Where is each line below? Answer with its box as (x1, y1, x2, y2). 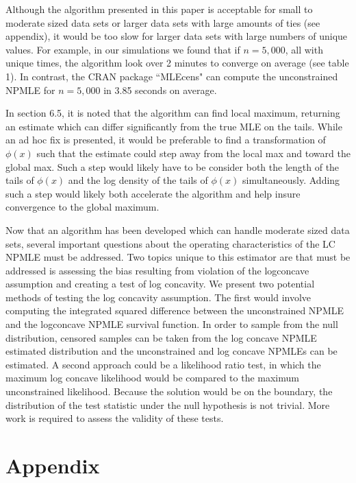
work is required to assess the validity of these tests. (5, 411, 224, 425)
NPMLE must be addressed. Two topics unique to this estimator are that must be (5, 250, 351, 264)
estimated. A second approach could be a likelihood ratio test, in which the (5, 357, 321, 371)
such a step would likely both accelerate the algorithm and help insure (5, 186, 301, 200)
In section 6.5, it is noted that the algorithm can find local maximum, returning (5, 106, 340, 120)
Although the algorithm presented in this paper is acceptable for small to (5, 2, 313, 16)
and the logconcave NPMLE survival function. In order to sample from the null (5, 317, 338, 331)
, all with (285, 42, 323, 56)
